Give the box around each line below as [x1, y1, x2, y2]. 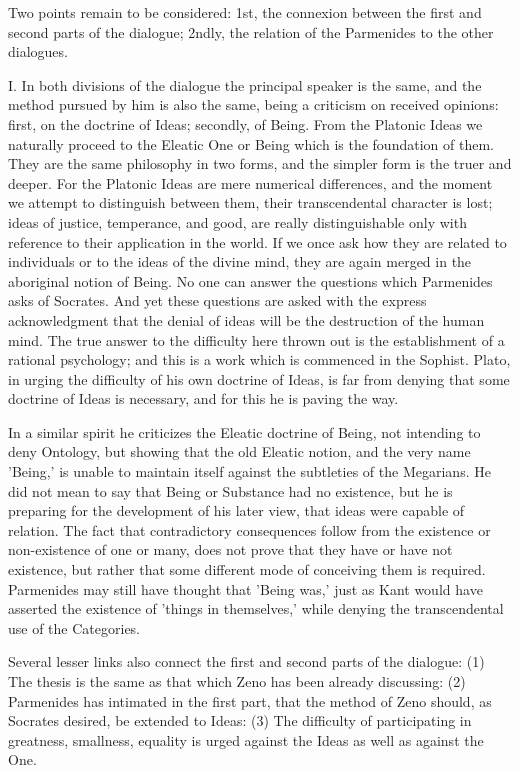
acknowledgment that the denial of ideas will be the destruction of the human [8, 309, 485, 330]
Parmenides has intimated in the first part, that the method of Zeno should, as [8, 690, 492, 711]
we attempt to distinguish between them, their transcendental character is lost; [8, 192, 493, 213]
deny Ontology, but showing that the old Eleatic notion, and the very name [8, 441, 471, 462]
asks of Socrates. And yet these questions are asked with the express [8, 290, 427, 311]
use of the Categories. [8, 617, 141, 638]
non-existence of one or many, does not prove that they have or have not [8, 539, 453, 560]
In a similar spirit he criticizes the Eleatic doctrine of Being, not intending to [8, 421, 481, 442]
